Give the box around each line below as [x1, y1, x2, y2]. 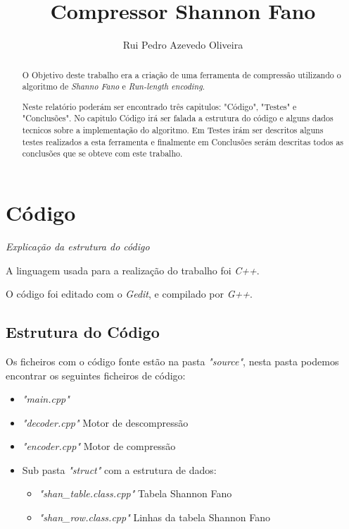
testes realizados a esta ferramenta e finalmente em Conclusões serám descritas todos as [22, 135, 344, 147]
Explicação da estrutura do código [6, 238, 150, 253]
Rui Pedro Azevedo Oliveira [122, 37, 243, 52]
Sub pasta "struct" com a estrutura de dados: [22, 462, 217, 477]
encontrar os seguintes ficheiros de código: [6, 367, 186, 382]
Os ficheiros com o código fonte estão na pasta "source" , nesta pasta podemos [6, 353, 339, 368]
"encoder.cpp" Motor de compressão [22, 439, 176, 454]
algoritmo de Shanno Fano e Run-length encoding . [22, 80, 205, 92]
